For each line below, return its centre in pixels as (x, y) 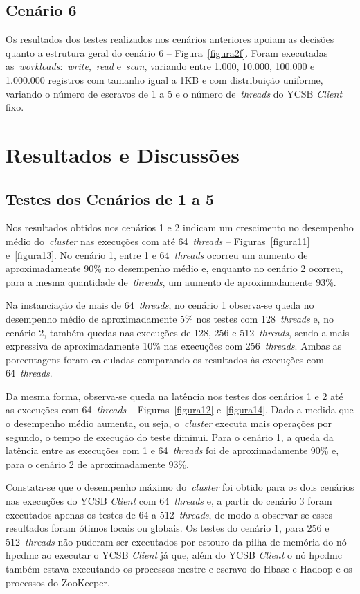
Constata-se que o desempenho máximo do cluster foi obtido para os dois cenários (180, 487)
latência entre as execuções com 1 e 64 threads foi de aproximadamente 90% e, (172, 450)
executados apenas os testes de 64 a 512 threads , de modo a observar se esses (169, 514)
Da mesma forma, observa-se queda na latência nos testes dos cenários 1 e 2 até (174, 396)
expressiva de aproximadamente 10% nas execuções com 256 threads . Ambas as (174, 346)
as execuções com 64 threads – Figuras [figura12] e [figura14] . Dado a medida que (180, 409)
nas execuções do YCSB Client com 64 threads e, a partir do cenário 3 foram (169, 501)
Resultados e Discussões (123, 154)
